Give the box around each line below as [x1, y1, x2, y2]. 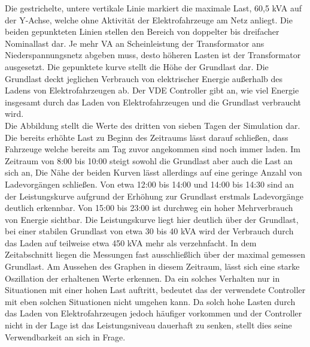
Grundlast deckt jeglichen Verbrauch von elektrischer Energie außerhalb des [5, 72, 282, 85]
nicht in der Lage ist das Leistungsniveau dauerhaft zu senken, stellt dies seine [5, 319, 292, 331]
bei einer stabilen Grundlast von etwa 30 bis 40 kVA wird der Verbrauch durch [5, 225, 294, 237]
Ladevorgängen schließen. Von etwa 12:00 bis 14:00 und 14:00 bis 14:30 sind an [5, 177, 294, 190]
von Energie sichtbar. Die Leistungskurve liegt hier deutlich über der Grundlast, [5, 213, 299, 225]
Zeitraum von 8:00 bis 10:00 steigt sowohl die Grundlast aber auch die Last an [5, 154, 293, 167]
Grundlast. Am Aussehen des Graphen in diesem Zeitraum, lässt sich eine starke [5, 260, 300, 273]
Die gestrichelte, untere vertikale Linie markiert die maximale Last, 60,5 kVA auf [5, 2, 302, 14]
